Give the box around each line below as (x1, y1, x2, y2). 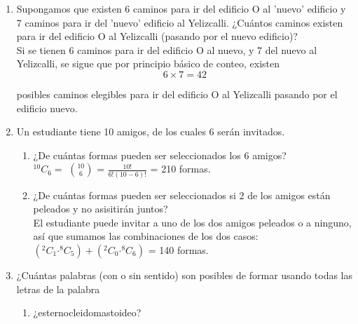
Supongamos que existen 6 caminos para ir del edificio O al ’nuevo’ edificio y (16, 1, 346, 15)
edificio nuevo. (16, 100, 78, 115)
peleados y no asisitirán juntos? (33, 201, 168, 216)
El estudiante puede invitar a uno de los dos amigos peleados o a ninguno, (33, 215, 352, 229)
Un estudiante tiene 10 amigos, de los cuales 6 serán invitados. (16, 124, 285, 139)
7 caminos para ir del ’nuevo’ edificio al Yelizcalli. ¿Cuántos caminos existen (16, 15, 343, 29)
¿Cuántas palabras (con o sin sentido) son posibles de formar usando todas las (16, 268, 353, 283)
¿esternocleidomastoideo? (33, 305, 142, 320)
